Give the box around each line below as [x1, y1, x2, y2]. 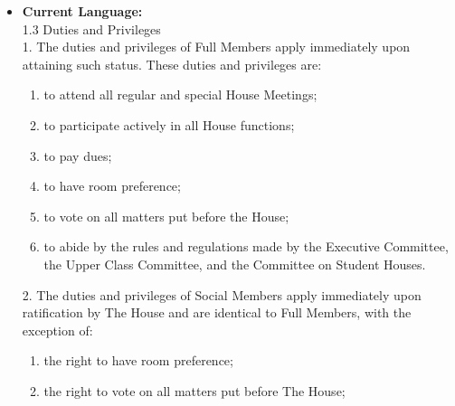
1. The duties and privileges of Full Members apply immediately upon [22, 37, 411, 56]
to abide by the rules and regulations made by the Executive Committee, [43, 237, 449, 256]
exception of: [22, 320, 93, 339]
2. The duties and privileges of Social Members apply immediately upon [22, 285, 422, 304]
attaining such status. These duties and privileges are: [22, 54, 322, 73]
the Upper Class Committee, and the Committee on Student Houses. [43, 254, 426, 273]
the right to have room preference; [43, 351, 233, 370]
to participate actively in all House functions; [43, 115, 295, 134]
